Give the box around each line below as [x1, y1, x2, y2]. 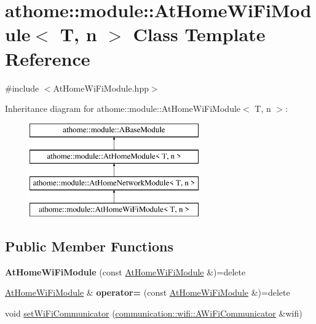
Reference [5, 45, 90, 71]
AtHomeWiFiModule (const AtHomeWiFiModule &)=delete [5, 265, 246, 278]
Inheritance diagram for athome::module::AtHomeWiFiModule [5, 102, 241, 115]
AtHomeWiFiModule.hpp [53, 81, 149, 94]
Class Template [133, 22, 266, 47]
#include [5, 81, 39, 94]
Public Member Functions [5, 236, 173, 255]
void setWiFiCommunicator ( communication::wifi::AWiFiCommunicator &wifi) [5, 306, 302, 319]
